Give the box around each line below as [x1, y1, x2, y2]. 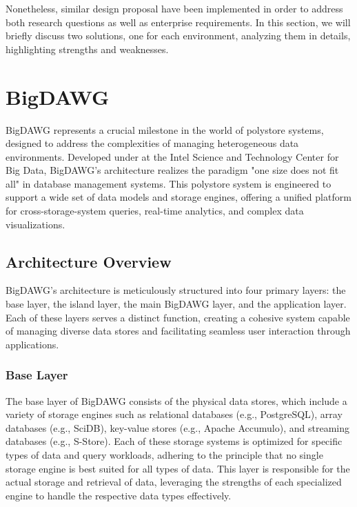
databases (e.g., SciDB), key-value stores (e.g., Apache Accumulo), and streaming [6, 420, 349, 435]
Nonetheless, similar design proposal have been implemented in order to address [6, 1, 343, 15]
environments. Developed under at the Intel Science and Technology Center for [6, 149, 339, 163]
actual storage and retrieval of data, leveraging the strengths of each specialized [6, 475, 342, 489]
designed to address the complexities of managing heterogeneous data [6, 136, 299, 150]
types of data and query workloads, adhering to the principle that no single [6, 448, 323, 462]
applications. [6, 337, 59, 351]
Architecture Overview [6, 250, 172, 272]
